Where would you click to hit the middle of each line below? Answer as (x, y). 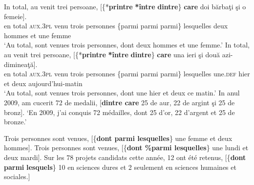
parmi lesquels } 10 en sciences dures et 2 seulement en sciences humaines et (120, 167)
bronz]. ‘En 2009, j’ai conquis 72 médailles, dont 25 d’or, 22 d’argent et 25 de (119, 112)
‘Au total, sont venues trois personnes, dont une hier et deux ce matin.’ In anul (122, 93)
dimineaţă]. (21, 64)
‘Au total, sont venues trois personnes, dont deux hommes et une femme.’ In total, (127, 45)
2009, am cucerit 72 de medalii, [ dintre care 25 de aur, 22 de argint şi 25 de (119, 102)
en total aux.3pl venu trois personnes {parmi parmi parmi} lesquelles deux (116, 26)
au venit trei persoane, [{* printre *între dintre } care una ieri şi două (112, 54)
